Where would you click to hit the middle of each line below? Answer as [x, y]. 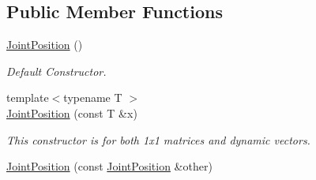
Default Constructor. [56, 71]
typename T [93, 97]
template [28, 97]
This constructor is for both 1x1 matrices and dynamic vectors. [158, 139]
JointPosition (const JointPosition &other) [109, 166]
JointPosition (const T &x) [72, 112]
